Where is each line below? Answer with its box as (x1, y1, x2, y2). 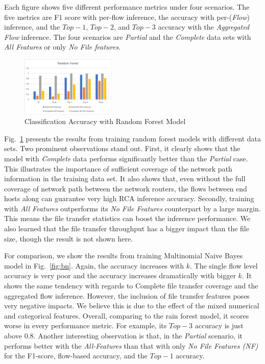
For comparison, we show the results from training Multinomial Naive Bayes (4, 250, 243, 261)
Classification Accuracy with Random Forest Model (25, 116, 186, 127)
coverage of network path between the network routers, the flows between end (4, 183, 247, 193)
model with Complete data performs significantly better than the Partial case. (4, 153, 248, 163)
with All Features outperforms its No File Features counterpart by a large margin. (4, 203, 261, 213)
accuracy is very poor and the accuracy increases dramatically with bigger (4, 270, 236, 281)
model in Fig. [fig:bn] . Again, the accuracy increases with (4, 260, 184, 271)
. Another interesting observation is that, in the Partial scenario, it (33, 330, 243, 341)
